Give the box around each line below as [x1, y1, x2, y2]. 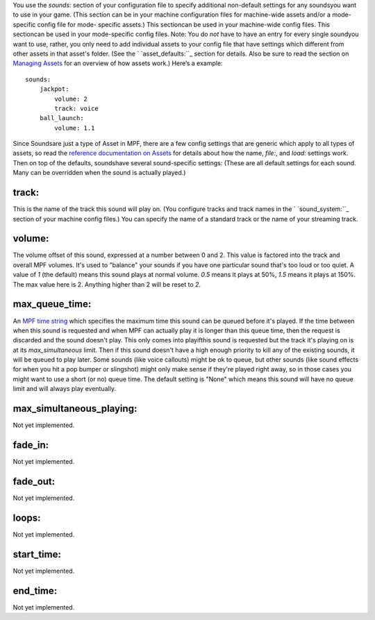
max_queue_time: [12, 299, 92, 310]
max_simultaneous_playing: [12, 403, 137, 414]
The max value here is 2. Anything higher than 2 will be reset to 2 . [12, 280, 201, 288]
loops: [12, 512, 41, 523]
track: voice [54, 104, 99, 112]
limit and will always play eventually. [12, 385, 116, 393]
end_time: [12, 585, 58, 596]
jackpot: [39, 85, 69, 93]
